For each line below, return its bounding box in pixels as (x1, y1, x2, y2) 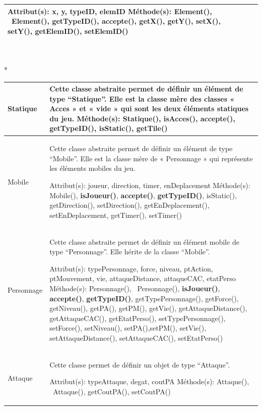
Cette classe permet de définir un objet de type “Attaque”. (49, 359, 230, 370)
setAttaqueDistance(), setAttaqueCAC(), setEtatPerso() (49, 333, 223, 343)
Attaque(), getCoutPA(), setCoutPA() (53, 386, 171, 397)
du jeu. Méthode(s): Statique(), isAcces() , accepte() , (49, 113, 235, 123)
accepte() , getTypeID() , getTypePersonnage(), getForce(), (49, 293, 239, 303)
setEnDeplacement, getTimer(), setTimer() (49, 209, 182, 220)
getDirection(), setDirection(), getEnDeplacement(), (49, 200, 210, 210)
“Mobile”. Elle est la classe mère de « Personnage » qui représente (49, 153, 253, 163)
